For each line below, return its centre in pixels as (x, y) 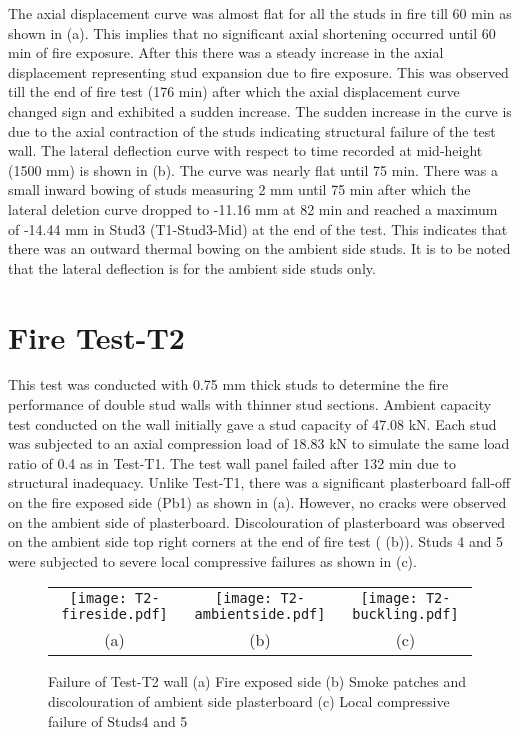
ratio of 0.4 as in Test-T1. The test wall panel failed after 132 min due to (232, 462)
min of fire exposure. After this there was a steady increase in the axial (226, 52)
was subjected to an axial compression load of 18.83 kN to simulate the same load (259, 443)
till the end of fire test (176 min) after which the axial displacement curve (234, 91)
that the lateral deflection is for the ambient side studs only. (192, 267)
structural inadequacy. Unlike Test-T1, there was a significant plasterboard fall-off (259, 482)
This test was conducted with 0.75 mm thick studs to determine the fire (228, 384)
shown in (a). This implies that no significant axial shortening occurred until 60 (252, 32)
